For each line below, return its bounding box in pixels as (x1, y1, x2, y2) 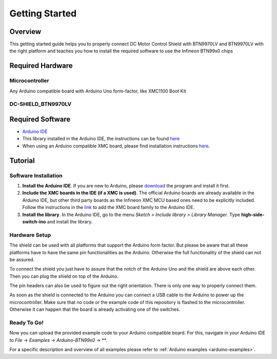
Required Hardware (9, 62, 73, 70)
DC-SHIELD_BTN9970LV (9, 101, 72, 108)
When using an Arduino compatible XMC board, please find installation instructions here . (22, 143, 210, 149)
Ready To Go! (9, 319, 44, 326)
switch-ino (22, 218, 46, 224)
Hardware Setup (9, 231, 51, 238)
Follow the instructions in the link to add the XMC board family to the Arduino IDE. (22, 204, 195, 211)
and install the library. (47, 218, 93, 224)
